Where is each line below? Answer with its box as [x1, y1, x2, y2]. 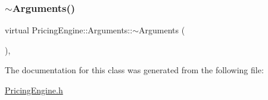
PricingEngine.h [5, 84, 63, 96]
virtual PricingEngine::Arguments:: [5, 24, 133, 36]
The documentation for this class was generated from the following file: [5, 64, 264, 76]
